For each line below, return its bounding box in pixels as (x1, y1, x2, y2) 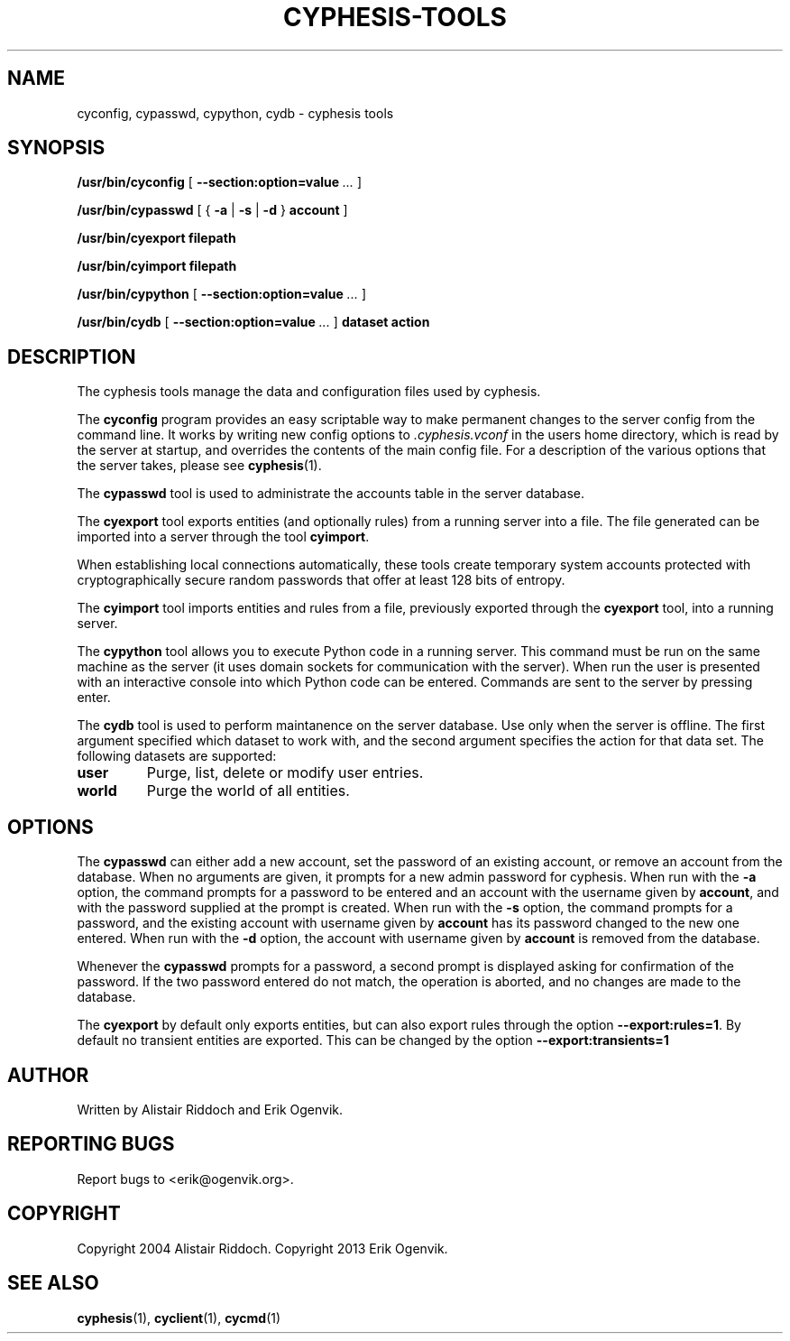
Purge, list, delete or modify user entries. (146, 763, 424, 782)
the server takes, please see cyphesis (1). (77, 458, 322, 474)
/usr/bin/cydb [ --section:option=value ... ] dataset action (77, 314, 430, 330)
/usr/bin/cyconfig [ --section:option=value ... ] (77, 174, 363, 190)
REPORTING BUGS (7, 1133, 175, 1156)
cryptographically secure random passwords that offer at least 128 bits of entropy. (77, 572, 565, 588)
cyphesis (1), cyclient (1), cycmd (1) (77, 1309, 281, 1326)
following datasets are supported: (77, 748, 277, 764)
